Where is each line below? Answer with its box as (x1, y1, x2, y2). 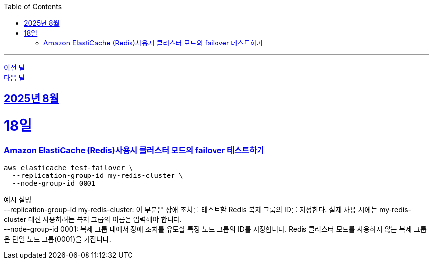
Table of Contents (4, 2, 62, 11)
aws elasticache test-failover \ (4, 164, 133, 172)
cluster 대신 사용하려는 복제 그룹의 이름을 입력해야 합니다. (4, 215, 182, 224)
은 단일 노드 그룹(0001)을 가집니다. (4, 235, 111, 244)
